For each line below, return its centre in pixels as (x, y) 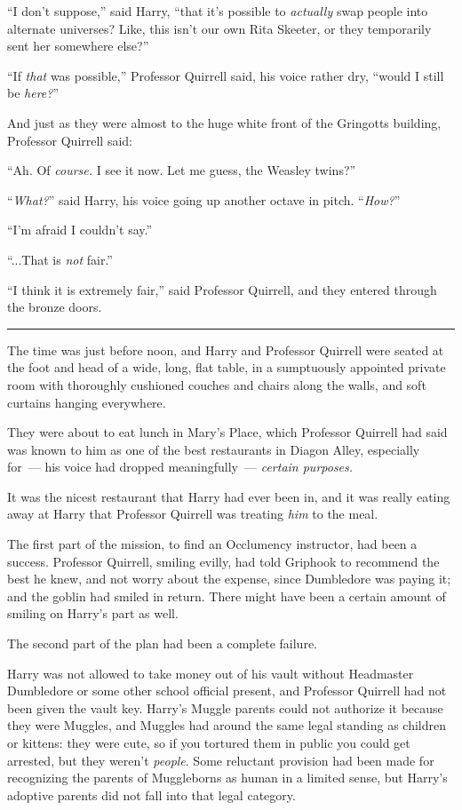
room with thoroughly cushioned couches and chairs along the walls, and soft (217, 384)
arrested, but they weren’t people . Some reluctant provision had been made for (221, 760)
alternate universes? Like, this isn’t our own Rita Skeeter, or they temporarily (219, 28)
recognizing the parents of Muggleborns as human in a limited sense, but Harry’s (227, 778)
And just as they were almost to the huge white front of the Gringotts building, (224, 122)
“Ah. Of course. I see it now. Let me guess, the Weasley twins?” (182, 170)
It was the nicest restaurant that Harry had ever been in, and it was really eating (229, 496)
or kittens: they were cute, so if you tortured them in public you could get (209, 742)
